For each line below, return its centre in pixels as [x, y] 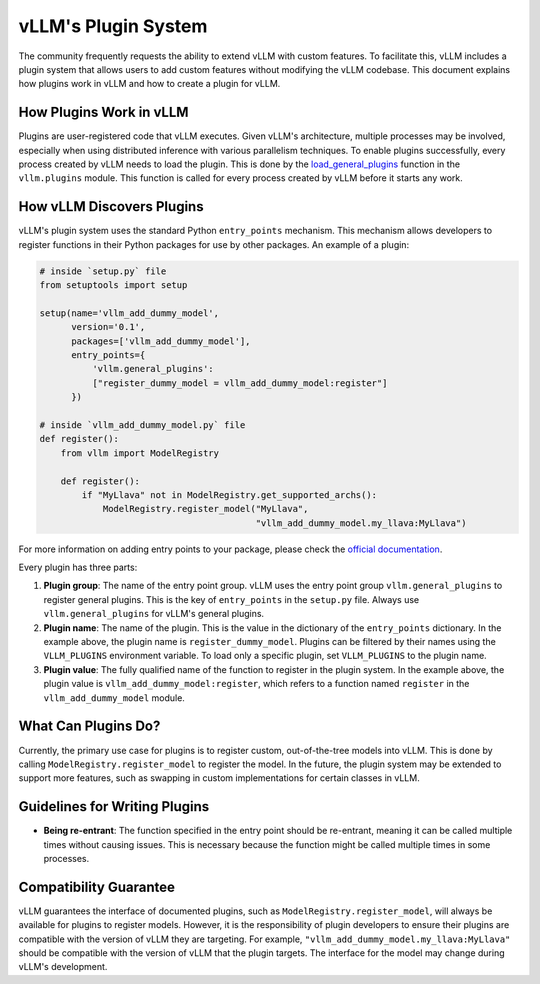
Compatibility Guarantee [96, 886]
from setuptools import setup [113, 285]
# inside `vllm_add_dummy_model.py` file [142, 424]
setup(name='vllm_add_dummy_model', [129, 313]
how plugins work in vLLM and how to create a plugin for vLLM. [149, 84]
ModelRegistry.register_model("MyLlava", [205, 509]
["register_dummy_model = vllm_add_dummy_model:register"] [239, 383]
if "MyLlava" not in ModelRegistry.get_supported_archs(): [229, 494]
